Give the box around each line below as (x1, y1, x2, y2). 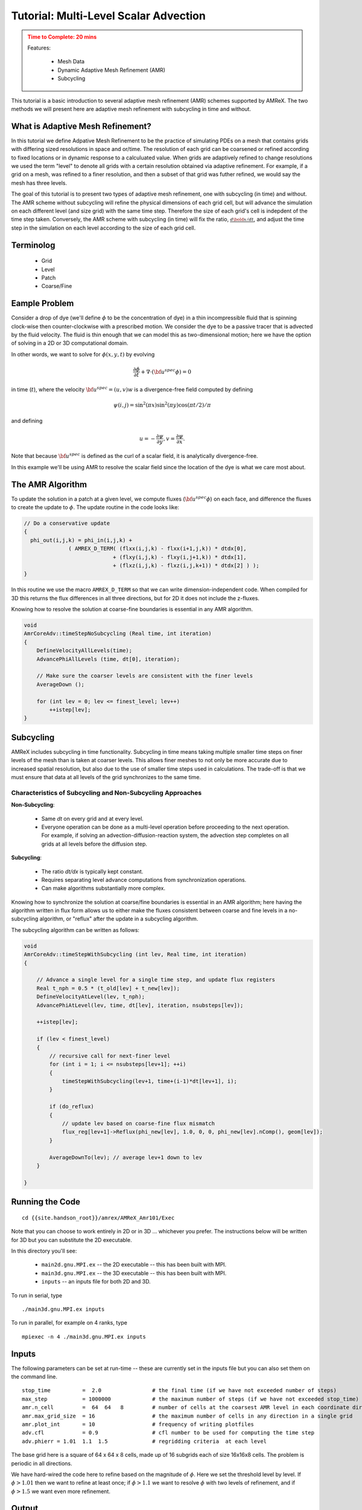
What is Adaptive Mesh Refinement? (11, 121, 152, 131)
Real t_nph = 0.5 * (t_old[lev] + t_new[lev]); (36, 985, 180, 992)
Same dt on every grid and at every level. (41, 815, 144, 822)
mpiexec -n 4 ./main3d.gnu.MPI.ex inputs (22, 1333, 146, 1340)
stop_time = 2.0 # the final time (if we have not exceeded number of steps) (22, 1387, 337, 1394)
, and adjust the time (253, 216, 305, 223)
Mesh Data (57, 58, 84, 65)
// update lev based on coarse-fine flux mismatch (62, 1120, 215, 1127)
